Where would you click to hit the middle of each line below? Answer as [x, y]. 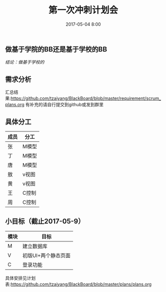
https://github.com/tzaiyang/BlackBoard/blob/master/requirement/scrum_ [86, 98]
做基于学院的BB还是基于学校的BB [56, 49]
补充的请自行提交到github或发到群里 [67, 105]
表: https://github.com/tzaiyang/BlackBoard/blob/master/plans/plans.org [79, 284]
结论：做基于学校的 [25, 62]
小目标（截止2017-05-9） [45, 221]
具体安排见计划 [20, 278]
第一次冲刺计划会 [83, 10]
